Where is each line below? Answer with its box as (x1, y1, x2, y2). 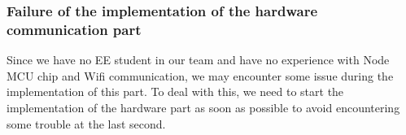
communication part (7, 19, 142, 39)
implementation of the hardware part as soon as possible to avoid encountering (7, 98, 400, 115)
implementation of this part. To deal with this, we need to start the (7, 83, 344, 100)
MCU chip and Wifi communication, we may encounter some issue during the (7, 67, 394, 84)
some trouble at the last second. (7, 115, 166, 132)
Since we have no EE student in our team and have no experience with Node (7, 51, 390, 68)
